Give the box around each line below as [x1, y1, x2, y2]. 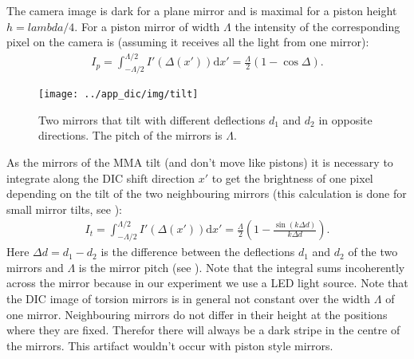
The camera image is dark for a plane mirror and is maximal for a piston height [6, 2, 397, 18]
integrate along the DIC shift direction [6, 169, 195, 186]
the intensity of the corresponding [235, 18, 400, 34]
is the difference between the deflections [101, 243, 295, 260]
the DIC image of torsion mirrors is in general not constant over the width [6, 290, 371, 306]
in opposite [318, 111, 373, 128]
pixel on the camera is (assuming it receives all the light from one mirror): [6, 34, 369, 50]
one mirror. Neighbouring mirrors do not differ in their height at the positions [6, 306, 388, 322]
